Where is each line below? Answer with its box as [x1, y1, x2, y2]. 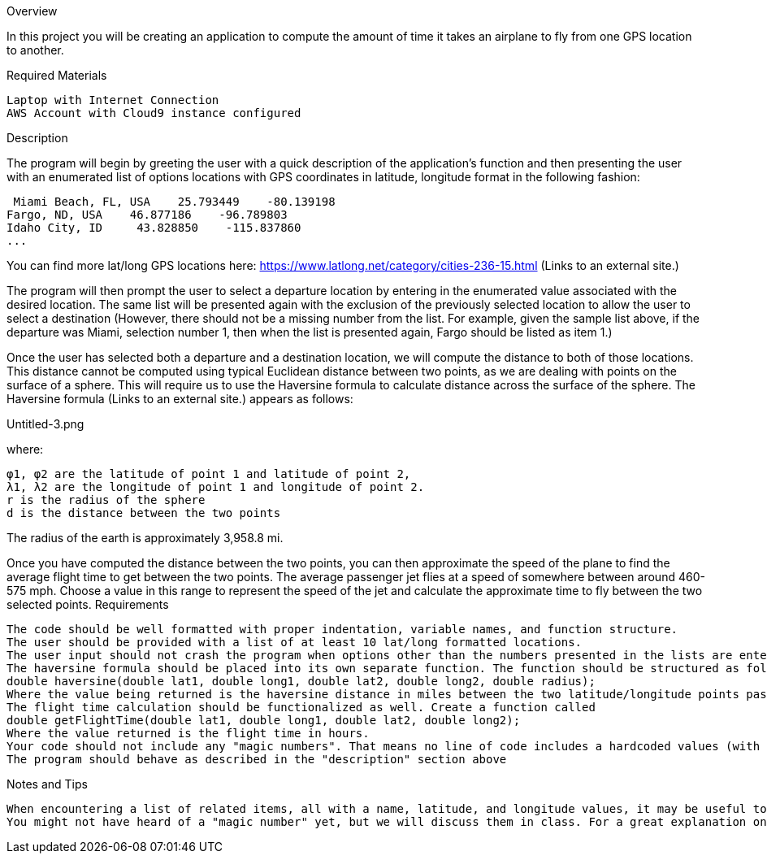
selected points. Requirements [6, 597, 169, 611]
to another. [6, 43, 64, 57]
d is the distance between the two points [6, 506, 281, 519]
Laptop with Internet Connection [6, 93, 219, 106]
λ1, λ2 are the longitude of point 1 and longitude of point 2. [6, 480, 425, 493]
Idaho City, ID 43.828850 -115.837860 [6, 221, 301, 234]
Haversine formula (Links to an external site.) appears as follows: [6, 392, 353, 406]
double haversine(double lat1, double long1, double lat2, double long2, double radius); [6, 675, 596, 688]
